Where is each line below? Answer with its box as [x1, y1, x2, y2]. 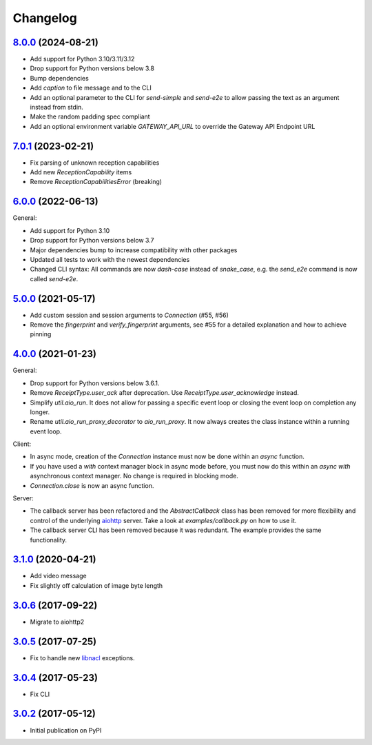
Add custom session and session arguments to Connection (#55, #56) [30, 311, 229, 319]
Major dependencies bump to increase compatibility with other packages [30, 245, 238, 254]
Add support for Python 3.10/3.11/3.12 [30, 55, 135, 63]
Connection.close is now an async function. [30, 481, 154, 489]
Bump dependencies [30, 74, 89, 82]
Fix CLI [30, 690, 50, 698]
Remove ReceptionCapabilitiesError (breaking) [30, 178, 162, 186]
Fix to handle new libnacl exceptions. [30, 653, 135, 662]
